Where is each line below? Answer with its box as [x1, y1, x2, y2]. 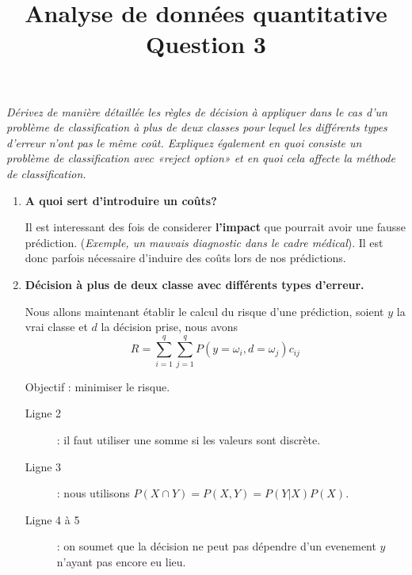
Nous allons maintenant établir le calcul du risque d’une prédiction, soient [25, 303, 384, 319]
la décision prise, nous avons [101, 318, 238, 335]
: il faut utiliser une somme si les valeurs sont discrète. [56, 432, 321, 447]
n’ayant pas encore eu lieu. [56, 553, 186, 569]
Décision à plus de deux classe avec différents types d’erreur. [25, 276, 364, 292]
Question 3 [146, 28, 266, 60]
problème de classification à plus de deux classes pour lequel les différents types [6, 119, 387, 135]
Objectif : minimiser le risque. [25, 378, 170, 394]
